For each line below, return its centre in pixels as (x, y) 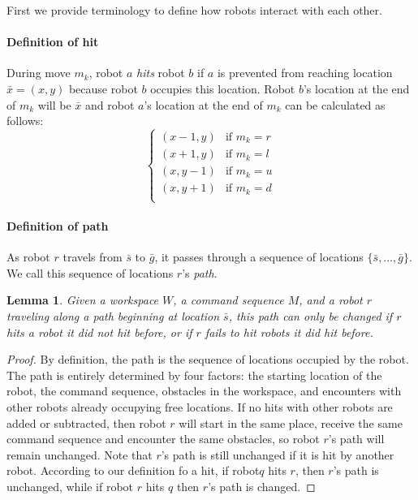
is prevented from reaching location (305, 73)
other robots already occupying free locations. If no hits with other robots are (200, 406)
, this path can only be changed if (310, 315)
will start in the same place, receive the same (291, 422)
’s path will (356, 439)
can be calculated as (335, 104)
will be (54, 104)
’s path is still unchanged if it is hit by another (278, 454)
